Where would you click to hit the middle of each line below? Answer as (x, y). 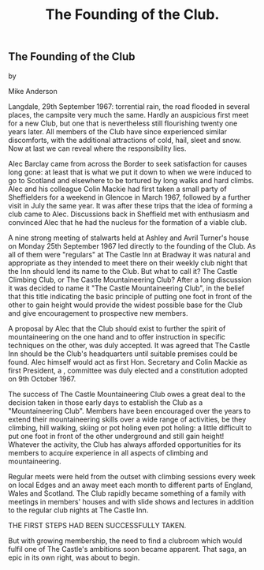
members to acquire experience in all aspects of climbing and (108, 452)
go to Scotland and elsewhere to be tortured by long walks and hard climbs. (131, 180)
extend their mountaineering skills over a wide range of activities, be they (127, 419)
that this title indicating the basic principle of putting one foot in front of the (130, 296)
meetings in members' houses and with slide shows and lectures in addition (131, 501)
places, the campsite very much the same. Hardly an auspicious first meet (128, 114)
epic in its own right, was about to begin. (74, 557)
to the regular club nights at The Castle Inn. (78, 510)
